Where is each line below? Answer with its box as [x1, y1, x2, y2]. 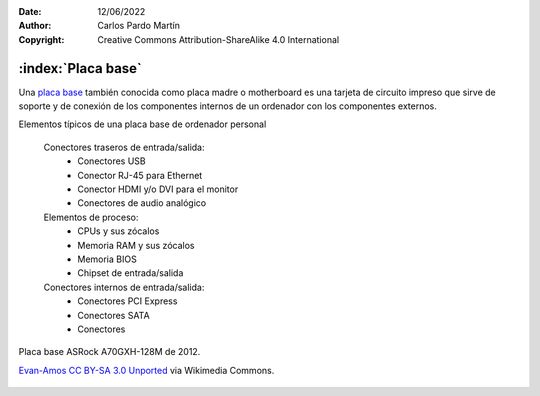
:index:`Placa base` [18, 60, 142, 77]
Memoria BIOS [77, 253, 137, 265]
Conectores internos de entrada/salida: [43, 281, 205, 293]
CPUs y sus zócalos [77, 225, 160, 237]
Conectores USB [77, 155, 146, 167]
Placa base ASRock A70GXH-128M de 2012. [18, 346, 201, 358]
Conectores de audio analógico [77, 197, 207, 209]
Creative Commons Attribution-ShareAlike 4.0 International [97, 33, 340, 45]
